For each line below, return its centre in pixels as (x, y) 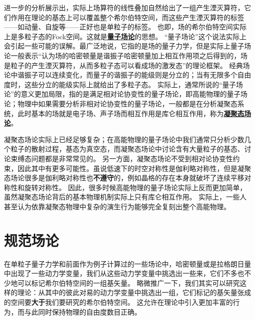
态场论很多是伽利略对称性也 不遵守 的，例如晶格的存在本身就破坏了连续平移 (124, 178)
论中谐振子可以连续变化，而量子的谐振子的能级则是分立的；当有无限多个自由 (127, 75)
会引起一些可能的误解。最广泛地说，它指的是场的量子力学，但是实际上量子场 (127, 46)
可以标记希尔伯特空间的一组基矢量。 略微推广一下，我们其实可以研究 (128, 283)
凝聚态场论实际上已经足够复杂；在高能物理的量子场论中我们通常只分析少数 (124, 139)
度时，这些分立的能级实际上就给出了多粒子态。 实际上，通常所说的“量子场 (124, 84)
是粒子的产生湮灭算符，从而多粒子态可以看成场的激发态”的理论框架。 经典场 (127, 65)
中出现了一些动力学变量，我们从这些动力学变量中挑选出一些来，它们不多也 (124, 273)
